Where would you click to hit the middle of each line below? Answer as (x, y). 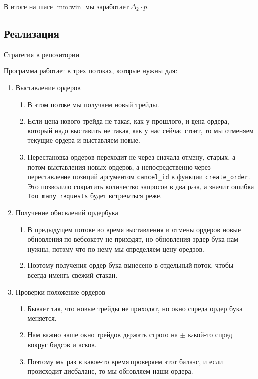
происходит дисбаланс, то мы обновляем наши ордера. (110, 371)
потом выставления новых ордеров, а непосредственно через (119, 166)
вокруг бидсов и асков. (62, 344)
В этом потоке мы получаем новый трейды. (93, 104)
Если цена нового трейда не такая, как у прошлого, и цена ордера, (128, 121)
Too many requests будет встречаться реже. (95, 196)
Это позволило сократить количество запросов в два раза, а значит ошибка (141, 186)
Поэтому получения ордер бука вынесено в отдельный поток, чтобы (130, 265)
